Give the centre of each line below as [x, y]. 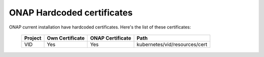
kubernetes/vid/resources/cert [172, 44]
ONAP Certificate [111, 38]
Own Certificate [66, 38]
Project [33, 38]
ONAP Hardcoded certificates [71, 13]
